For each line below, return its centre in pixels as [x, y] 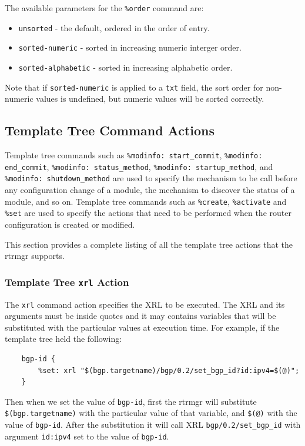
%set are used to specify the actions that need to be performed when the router [148, 213]
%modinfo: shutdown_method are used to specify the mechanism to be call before [151, 178]
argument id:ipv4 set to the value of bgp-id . [87, 436]
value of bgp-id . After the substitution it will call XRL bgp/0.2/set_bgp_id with [153, 425]
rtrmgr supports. [35, 256]
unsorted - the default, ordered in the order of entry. [114, 27]
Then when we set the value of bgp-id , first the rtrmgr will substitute [131, 401]
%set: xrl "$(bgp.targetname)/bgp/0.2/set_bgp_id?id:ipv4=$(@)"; [169, 370]
